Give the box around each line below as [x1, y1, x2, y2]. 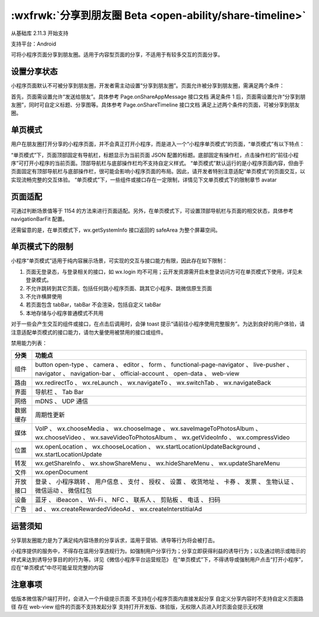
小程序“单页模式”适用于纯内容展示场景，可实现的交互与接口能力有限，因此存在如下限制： [11, 257, 228, 264]
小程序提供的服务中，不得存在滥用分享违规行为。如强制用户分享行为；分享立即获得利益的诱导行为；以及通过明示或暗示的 [11, 547, 306, 555]
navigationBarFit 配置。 [11, 216, 68, 223]
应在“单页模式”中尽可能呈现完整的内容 [11, 564, 104, 571]
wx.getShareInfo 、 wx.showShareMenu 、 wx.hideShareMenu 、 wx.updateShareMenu [35, 459, 280, 467]
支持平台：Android [11, 40, 56, 47]
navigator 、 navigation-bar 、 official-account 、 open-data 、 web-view [35, 369, 239, 378]
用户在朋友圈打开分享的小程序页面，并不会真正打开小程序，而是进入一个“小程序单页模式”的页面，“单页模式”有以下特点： [11, 141, 305, 148]
